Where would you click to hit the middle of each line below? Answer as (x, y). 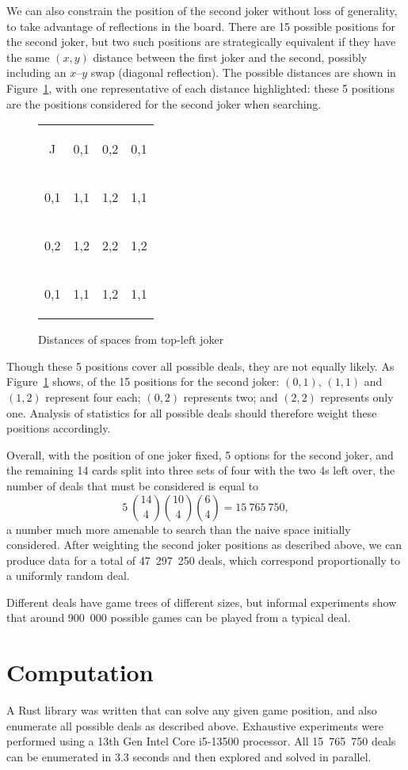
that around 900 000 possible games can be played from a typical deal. (179, 618)
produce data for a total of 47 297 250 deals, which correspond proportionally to (204, 560)
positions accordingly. (59, 428)
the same (28, 57)
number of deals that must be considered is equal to (133, 485)
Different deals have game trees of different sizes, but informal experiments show (202, 602)
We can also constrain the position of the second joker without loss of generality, (202, 10)
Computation (80, 672)
